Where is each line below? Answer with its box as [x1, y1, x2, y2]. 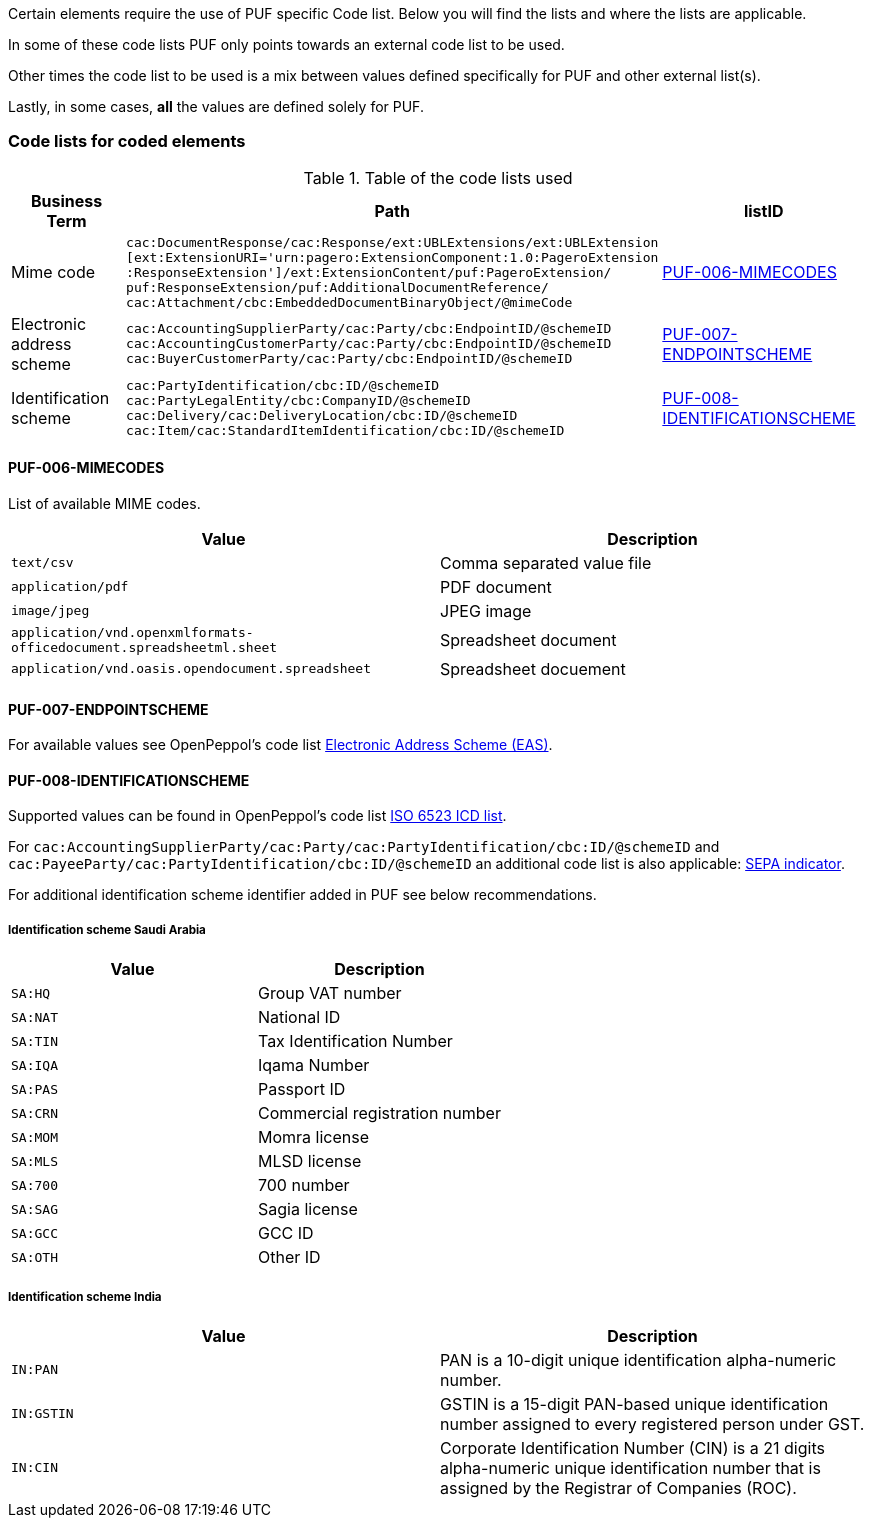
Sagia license [257, 1199, 358, 1220]
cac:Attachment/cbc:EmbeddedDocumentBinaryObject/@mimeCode [126, 294, 573, 310]
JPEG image [440, 600, 532, 621]
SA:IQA [11, 1057, 58, 1073]
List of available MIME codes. [8, 494, 201, 512]
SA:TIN [11, 1033, 58, 1049]
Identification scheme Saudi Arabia [8, 922, 206, 937]
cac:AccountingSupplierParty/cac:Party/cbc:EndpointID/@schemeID [126, 321, 612, 337]
